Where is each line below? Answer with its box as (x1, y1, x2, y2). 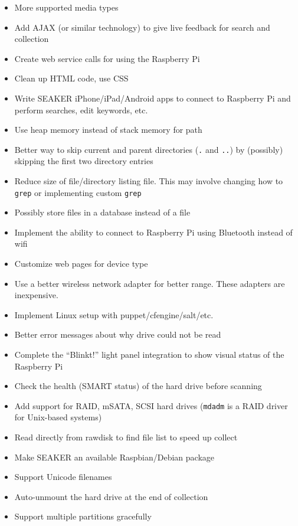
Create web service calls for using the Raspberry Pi (14, 52, 200, 64)
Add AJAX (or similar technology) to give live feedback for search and (14, 21, 270, 33)
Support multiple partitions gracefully (14, 510, 152, 522)
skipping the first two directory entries (14, 155, 153, 167)
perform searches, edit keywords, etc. (14, 103, 148, 116)
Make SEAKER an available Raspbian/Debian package (14, 450, 215, 463)
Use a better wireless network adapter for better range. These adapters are (14, 277, 285, 289)
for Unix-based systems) (14, 411, 102, 423)
